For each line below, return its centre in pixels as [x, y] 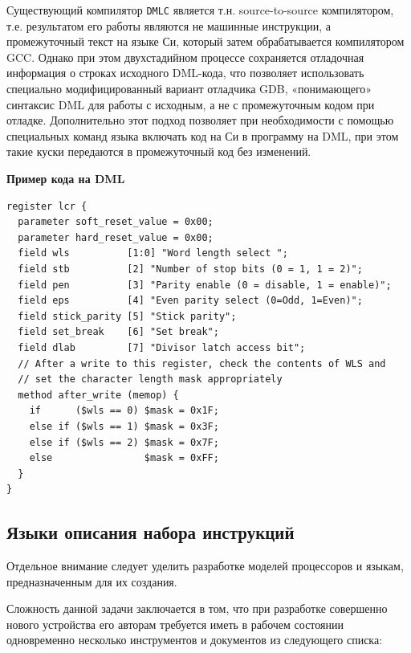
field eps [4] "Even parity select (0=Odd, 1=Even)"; [190, 301]
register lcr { [47, 206]
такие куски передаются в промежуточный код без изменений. [159, 151]
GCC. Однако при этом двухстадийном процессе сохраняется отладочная [185, 57]
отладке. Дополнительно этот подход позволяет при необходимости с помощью [200, 120]
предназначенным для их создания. [92, 581]
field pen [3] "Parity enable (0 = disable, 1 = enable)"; [205, 285]
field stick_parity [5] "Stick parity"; [127, 316]
